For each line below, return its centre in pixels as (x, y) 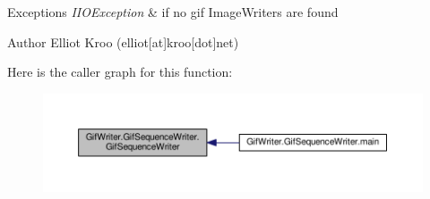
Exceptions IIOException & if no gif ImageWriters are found (173, 12)
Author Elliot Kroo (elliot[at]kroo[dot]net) (123, 41)
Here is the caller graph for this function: (120, 72)
